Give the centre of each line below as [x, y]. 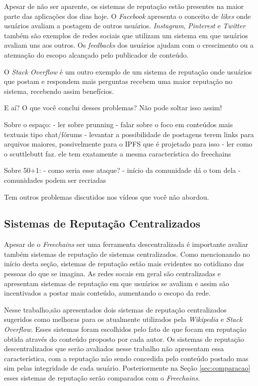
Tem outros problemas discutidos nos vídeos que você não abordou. [107, 196]
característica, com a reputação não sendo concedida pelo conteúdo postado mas [126, 358]
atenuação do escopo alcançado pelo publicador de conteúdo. [96, 54]
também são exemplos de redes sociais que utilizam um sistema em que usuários [126, 35]
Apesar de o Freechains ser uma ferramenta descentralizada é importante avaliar [126, 244]
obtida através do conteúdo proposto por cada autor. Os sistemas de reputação [124, 339]
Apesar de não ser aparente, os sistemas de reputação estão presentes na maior [124, 6]
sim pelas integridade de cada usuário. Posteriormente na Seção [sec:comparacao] [127, 368]
